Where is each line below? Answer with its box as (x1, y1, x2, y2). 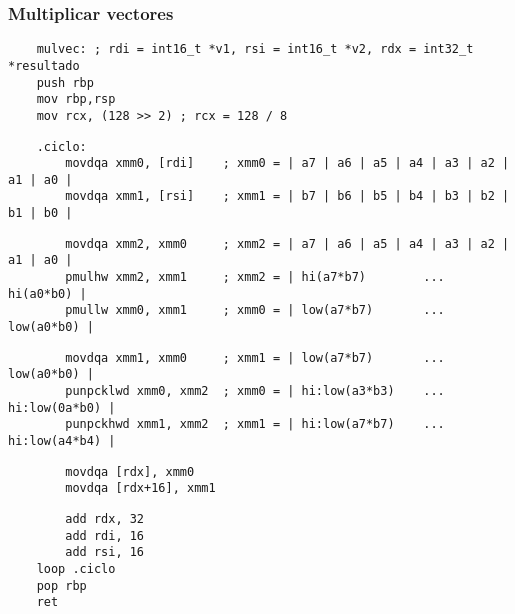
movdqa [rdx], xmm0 (65, 464, 195, 479)
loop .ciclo (36, 561, 116, 576)
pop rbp (36, 578, 87, 593)
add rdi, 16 (65, 528, 145, 543)
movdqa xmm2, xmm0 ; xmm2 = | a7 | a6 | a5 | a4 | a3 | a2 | (65, 236, 510, 251)
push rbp (36, 75, 94, 90)
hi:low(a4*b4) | (8, 434, 116, 448)
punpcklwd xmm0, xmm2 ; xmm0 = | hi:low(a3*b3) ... (65, 384, 445, 399)
